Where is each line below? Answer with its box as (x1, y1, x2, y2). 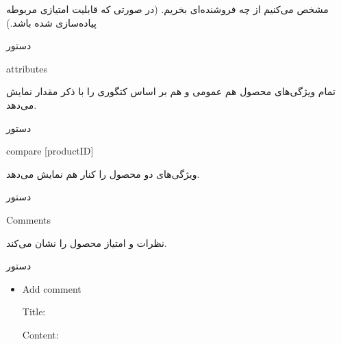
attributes (6, 61, 48, 75)
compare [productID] (6, 144, 94, 158)
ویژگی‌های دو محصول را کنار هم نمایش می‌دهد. (6, 166, 200, 181)
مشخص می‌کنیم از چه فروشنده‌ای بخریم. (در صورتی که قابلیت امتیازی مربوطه (6, 2, 329, 16)
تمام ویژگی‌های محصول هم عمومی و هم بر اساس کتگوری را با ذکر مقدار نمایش (6, 84, 336, 98)
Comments (6, 212, 51, 226)
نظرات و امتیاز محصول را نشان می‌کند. (6, 235, 167, 250)
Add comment (22, 281, 81, 295)
